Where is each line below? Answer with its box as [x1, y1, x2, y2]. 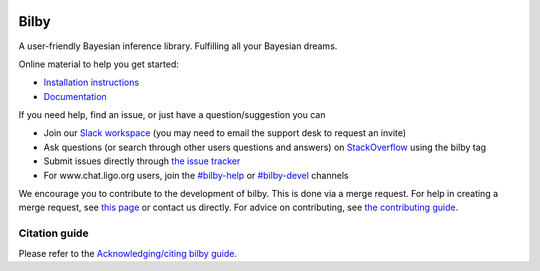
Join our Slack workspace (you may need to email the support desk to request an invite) [43, 127, 407, 139]
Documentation [43, 90, 107, 102]
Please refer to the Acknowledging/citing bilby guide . [18, 247, 237, 259]
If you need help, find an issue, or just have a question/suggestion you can [18, 109, 326, 121]
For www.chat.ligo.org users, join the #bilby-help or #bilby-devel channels [43, 169, 349, 181]
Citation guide [18, 226, 89, 240]
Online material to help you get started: [18, 58, 180, 70]
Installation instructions [43, 76, 140, 89]
